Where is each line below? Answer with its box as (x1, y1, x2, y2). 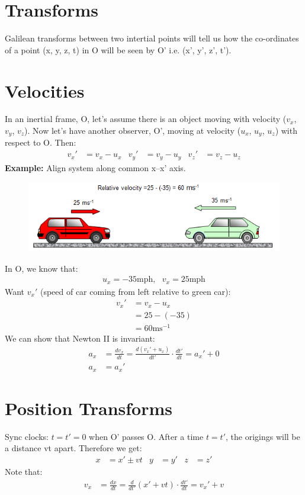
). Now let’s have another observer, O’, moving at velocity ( (24, 124, 241, 137)
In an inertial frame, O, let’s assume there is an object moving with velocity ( (5, 112, 287, 125)
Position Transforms (5, 396, 172, 420)
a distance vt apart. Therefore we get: (5, 442, 142, 454)
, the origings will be (226, 430, 300, 442)
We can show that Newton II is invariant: (5, 332, 155, 344)
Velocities (5, 78, 85, 102)
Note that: (5, 465, 43, 477)
